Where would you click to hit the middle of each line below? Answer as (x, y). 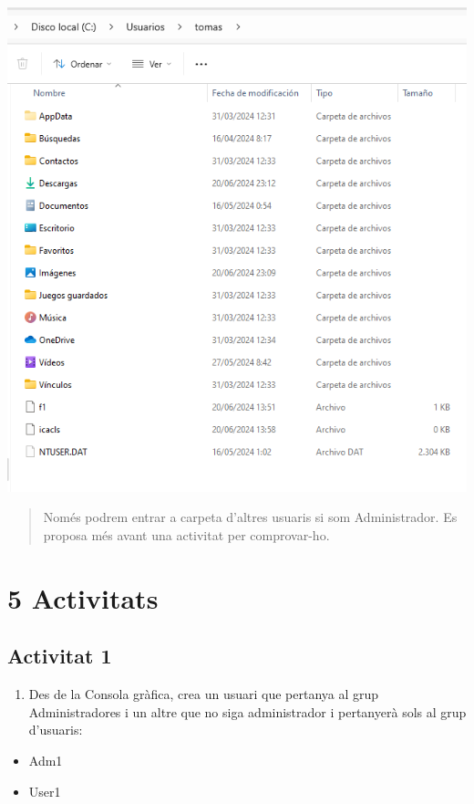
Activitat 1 (60, 656)
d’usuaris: (56, 730)
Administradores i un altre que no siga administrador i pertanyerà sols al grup (247, 711)
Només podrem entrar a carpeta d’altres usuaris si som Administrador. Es (250, 517)
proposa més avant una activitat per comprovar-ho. (186, 535)
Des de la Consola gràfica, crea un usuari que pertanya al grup (204, 694)
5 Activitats (83, 597)
